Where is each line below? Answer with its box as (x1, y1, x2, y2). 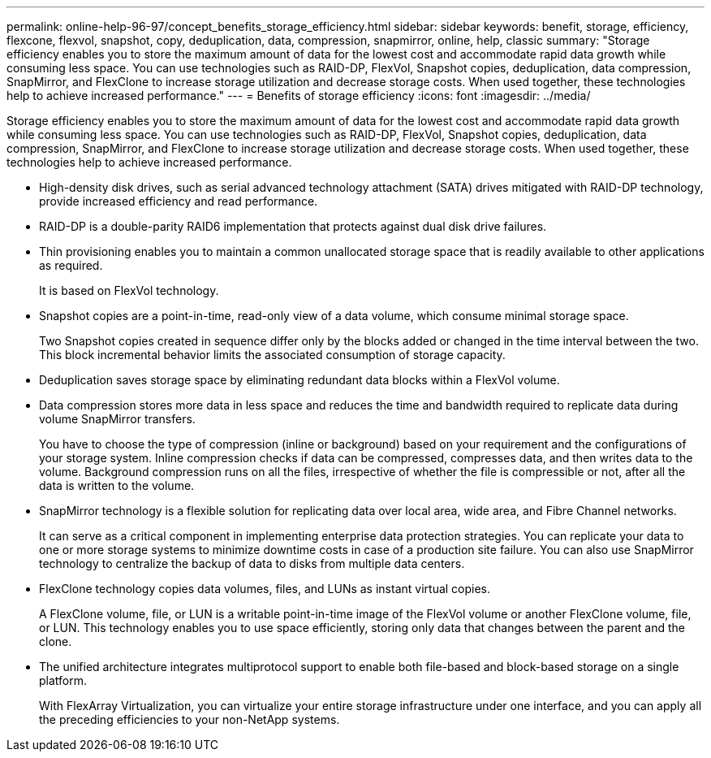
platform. (39, 674, 88, 687)
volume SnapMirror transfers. (39, 412, 196, 426)
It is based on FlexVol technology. (39, 284, 219, 297)
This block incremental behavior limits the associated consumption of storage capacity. (39, 348, 506, 362)
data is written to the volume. (39, 479, 195, 492)
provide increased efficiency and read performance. (39, 194, 318, 208)
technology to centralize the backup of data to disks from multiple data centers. (39, 557, 465, 570)
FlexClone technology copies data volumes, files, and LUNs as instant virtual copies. (39, 582, 491, 596)
